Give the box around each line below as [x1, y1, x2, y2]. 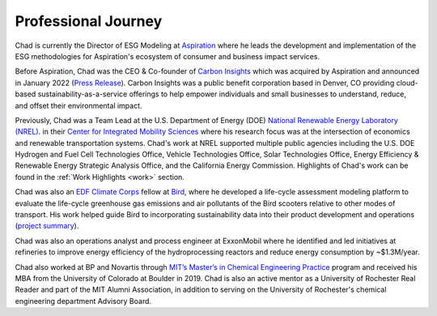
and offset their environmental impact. [15, 100, 142, 110]
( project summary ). [15, 221, 79, 231]
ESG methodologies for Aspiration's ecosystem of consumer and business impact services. [15, 51, 320, 61]
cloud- [396, 78, 418, 88]
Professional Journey [15, 12, 163, 30]
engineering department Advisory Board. [15, 296, 152, 305]
